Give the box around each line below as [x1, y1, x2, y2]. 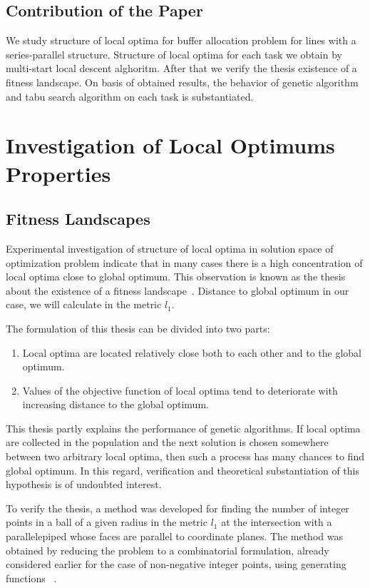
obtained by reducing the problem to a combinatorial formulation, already [6, 542, 329, 557]
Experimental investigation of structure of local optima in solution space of [6, 240, 334, 255]
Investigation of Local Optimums [6, 131, 335, 160]
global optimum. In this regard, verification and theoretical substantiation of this [6, 462, 359, 477]
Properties [6, 158, 111, 188]
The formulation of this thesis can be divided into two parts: [6, 320, 270, 335]
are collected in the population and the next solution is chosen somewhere [6, 435, 329, 450]
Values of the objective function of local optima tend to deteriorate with [22, 382, 338, 397]
